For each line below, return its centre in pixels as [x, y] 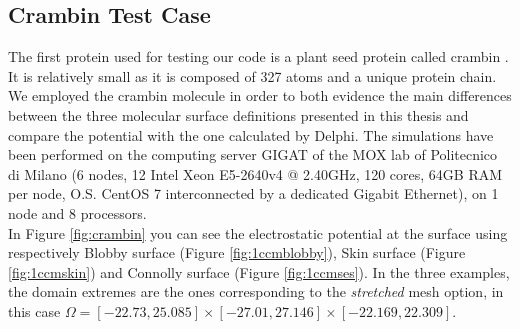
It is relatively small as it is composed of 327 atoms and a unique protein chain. [252, 75]
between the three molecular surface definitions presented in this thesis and [238, 114]
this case [34, 310]
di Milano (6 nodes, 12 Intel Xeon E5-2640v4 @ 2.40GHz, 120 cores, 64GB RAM [255, 173]
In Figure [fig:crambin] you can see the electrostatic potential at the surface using [258, 232]
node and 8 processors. [77, 212]
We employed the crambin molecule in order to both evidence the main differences [260, 95]
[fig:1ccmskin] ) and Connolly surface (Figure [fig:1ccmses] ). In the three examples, [259, 271]
